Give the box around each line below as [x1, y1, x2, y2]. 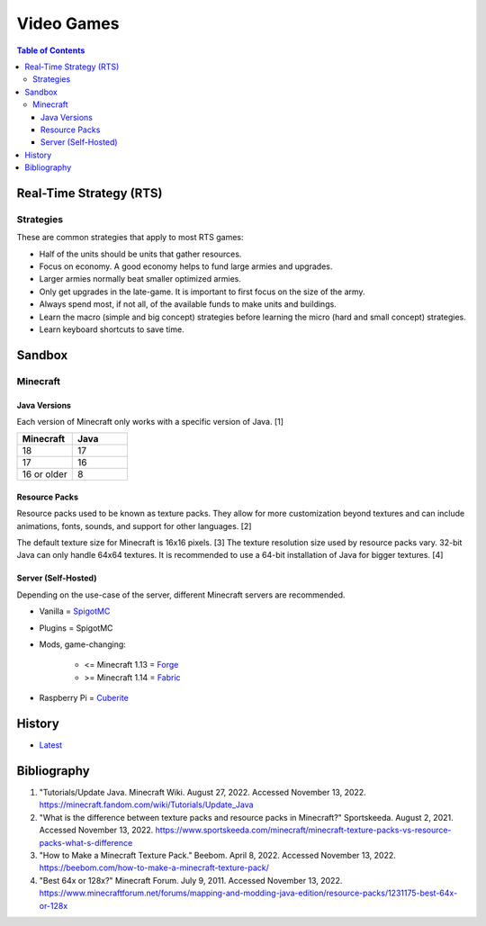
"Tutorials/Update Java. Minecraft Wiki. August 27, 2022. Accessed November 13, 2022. [39, 787, 366, 798]
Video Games [16, 13, 120, 33]
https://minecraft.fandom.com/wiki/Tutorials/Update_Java [39, 799, 254, 810]
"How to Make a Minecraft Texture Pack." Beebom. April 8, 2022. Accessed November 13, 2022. [39, 850, 396, 860]
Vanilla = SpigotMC [39, 606, 111, 616]
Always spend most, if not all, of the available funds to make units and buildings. [39, 299, 337, 310]
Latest [39, 740, 63, 751]
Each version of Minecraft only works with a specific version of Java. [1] [16, 416, 283, 427]
